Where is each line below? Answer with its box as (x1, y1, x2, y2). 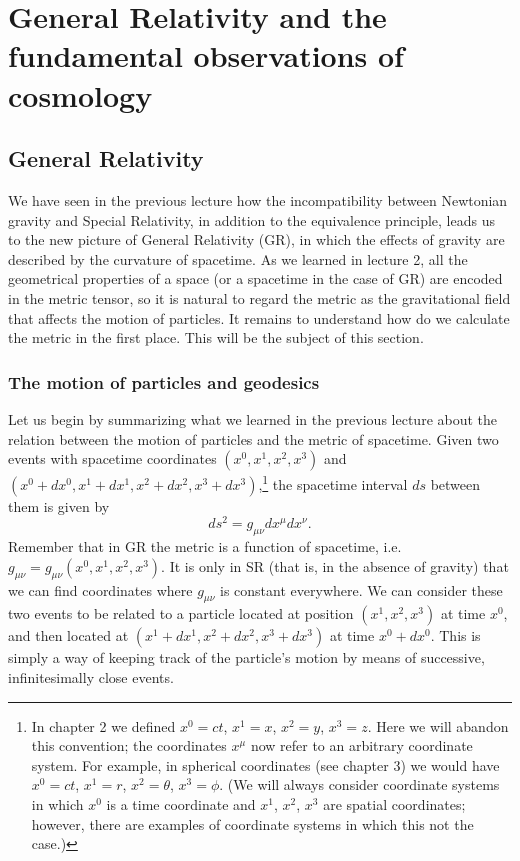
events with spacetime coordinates (8, 448, 217, 469)
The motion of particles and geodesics (8, 369, 320, 394)
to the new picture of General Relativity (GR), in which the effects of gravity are (8, 229, 505, 250)
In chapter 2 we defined (31, 715, 176, 736)
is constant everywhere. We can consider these (220, 579, 503, 600)
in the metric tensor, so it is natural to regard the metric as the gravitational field (8, 287, 511, 308)
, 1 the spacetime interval (258, 471, 408, 494)
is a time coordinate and (106, 793, 256, 814)
